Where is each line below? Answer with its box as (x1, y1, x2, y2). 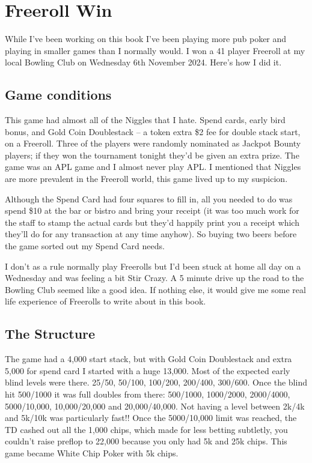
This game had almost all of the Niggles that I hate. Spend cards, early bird (5, 113, 286, 126)
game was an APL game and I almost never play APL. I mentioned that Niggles (5, 160, 301, 173)
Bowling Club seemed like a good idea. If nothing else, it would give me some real (5, 283, 306, 295)
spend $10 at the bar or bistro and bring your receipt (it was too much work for (5, 204, 299, 217)
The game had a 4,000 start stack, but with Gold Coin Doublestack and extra (5, 353, 292, 365)
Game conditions (5, 85, 112, 104)
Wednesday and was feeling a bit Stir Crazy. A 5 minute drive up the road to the (5, 271, 304, 284)
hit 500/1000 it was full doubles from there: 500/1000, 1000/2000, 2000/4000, (5, 388, 290, 400)
